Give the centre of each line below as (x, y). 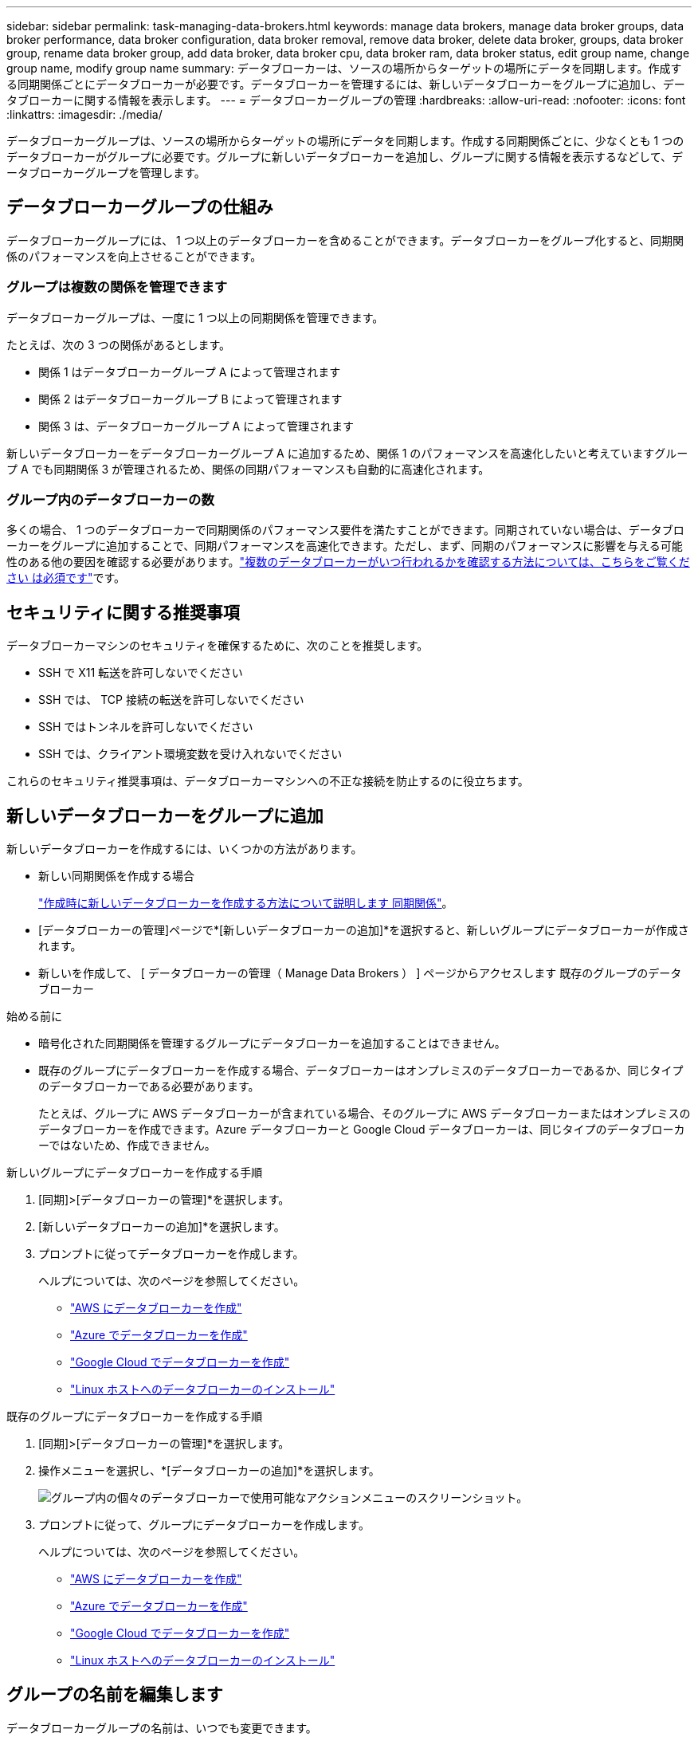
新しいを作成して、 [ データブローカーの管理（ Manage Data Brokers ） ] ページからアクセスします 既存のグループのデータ (360, 973)
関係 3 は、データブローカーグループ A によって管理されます (196, 426)
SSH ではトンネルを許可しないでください (146, 727)
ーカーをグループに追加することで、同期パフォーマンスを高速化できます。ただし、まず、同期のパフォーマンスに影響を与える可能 (345, 546)
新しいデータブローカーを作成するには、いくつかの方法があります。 (184, 849)
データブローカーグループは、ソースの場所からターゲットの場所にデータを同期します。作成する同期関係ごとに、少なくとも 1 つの (345, 141)
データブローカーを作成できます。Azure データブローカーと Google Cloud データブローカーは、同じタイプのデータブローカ (362, 1130)
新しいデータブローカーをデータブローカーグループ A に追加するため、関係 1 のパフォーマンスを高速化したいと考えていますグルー (347, 453)
